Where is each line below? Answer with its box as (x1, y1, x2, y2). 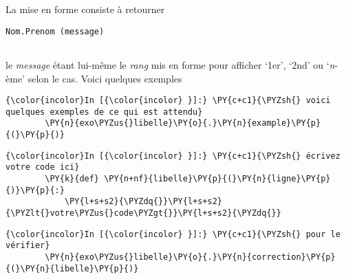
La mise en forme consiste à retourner (6, 2, 165, 16)
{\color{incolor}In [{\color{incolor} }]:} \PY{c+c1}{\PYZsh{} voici (6, 96, 331, 106)
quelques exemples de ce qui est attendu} (6, 107, 203, 117)
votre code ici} (6, 162, 80, 172)
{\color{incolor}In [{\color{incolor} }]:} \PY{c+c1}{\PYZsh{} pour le (6, 229, 340, 239)
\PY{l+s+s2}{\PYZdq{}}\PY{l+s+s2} (64, 197, 222, 207)
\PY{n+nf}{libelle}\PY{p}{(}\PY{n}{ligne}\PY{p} (104, 174, 331, 184)
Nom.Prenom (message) (6, 26, 105, 36)
